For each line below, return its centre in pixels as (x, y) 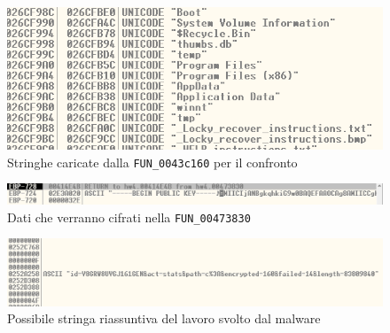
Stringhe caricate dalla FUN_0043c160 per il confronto (152, 162)
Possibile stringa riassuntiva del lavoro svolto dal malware (164, 318)
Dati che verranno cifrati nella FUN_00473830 (129, 217)
